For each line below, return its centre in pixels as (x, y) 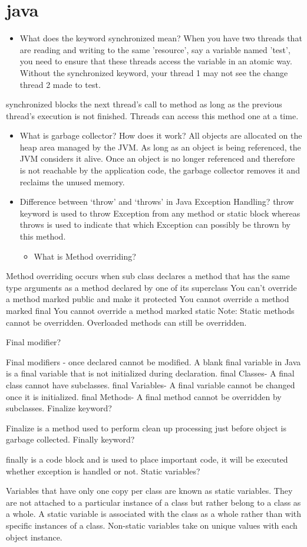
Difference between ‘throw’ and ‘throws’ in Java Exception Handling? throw (157, 202)
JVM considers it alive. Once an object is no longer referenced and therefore (157, 158)
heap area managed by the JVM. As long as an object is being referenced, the (160, 147)
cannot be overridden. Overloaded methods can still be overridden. (126, 322)
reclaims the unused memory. (72, 181)
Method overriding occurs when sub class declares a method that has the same (148, 276)
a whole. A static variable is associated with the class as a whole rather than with (154, 514)
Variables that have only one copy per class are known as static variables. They (149, 491)
